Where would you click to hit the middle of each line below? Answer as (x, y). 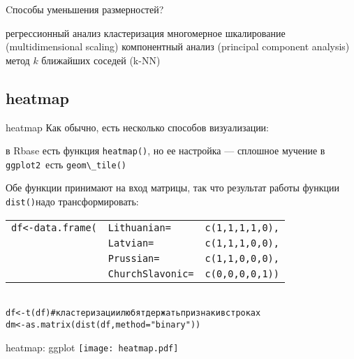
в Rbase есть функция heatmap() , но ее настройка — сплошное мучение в (165, 151)
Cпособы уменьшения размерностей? (85, 9)
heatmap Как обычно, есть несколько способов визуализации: (138, 127)
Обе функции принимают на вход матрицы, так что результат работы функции (172, 188)
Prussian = (134, 258)
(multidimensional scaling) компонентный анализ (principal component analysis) (178, 46)
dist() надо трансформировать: (72, 202)
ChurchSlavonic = (151, 273)
